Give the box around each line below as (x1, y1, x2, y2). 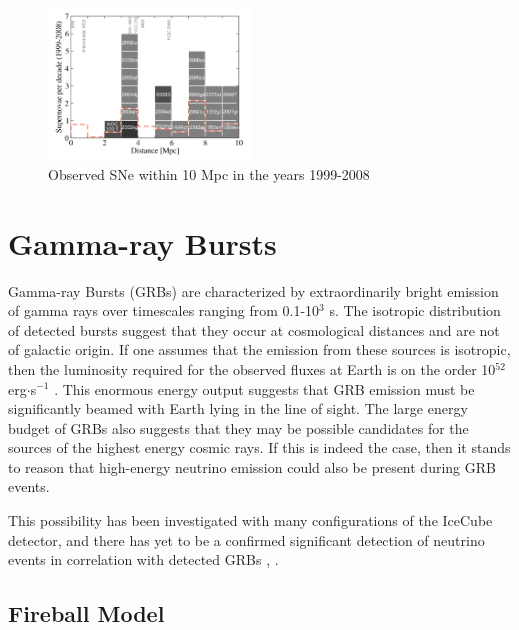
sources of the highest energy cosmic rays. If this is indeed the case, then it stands (8, 437, 511, 458)
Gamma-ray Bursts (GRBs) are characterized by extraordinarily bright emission (8, 280, 499, 301)
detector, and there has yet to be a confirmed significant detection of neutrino (8, 529, 485, 550)
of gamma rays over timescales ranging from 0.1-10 (8, 300, 320, 321)
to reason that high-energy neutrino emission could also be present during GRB (8, 456, 496, 477)
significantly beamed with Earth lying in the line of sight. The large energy (8, 398, 468, 419)
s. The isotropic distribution (329, 300, 501, 321)
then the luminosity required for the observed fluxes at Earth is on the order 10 (8, 358, 496, 379)
